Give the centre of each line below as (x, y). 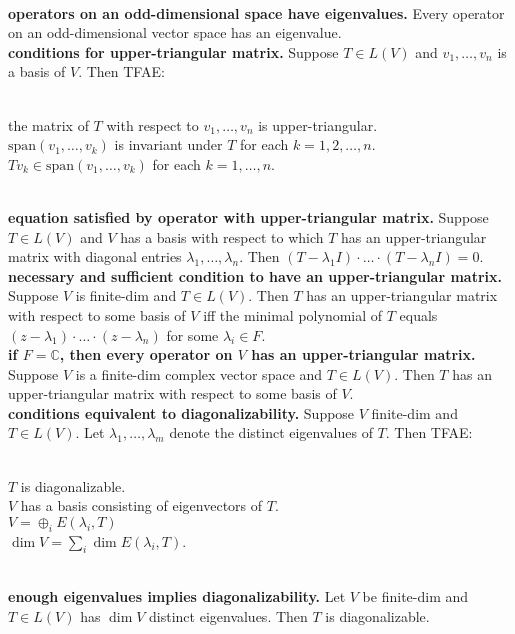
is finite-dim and (126, 295)
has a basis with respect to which (222, 236)
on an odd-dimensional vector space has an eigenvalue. (175, 32)
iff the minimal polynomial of (293, 314)
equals (418, 314)
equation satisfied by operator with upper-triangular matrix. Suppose (248, 216)
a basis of (37, 71)
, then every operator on (146, 354)
